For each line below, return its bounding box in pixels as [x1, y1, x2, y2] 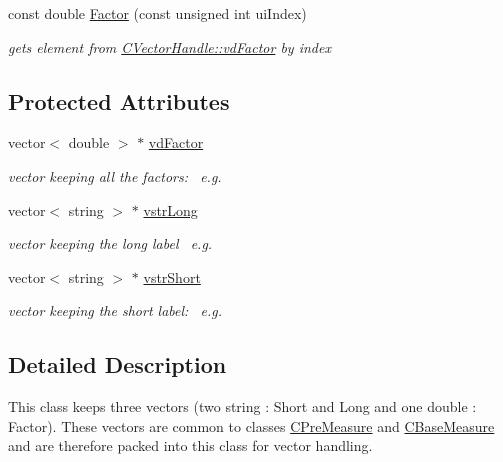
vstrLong [143, 199, 198, 220]
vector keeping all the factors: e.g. [8, 165, 222, 186]
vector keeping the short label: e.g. [8, 300, 222, 321]
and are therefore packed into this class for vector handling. [8, 435, 373, 456]
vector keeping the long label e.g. [8, 233, 213, 254]
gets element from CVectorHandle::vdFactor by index [8, 36, 331, 57]
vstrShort [143, 266, 201, 287]
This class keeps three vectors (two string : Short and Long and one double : [8, 396, 477, 417]
